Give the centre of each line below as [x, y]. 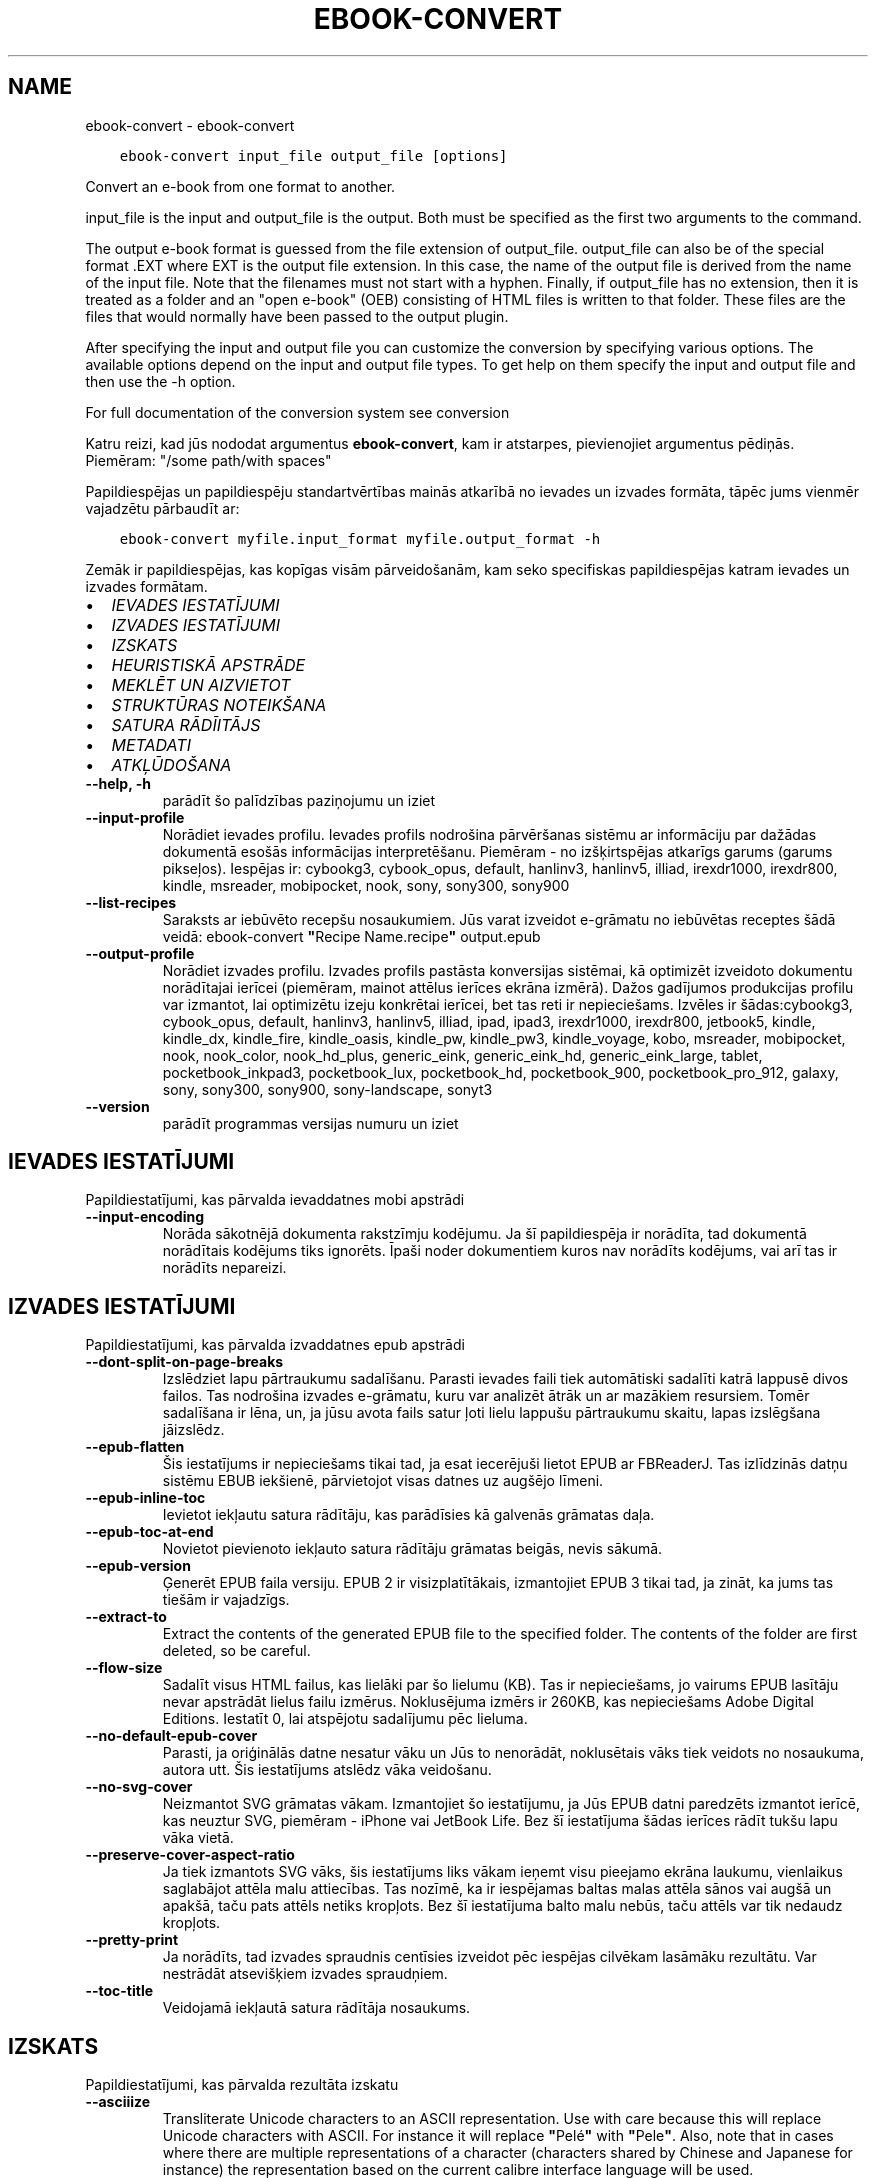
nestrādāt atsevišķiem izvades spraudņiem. [305, 1974]
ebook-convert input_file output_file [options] [313, 155]
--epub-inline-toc [145, 1498]
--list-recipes [131, 902]
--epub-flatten [135, 1447]
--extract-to [126, 1617]
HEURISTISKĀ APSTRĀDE [208, 664]
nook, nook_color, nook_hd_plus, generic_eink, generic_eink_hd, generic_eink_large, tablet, [462, 1055]
